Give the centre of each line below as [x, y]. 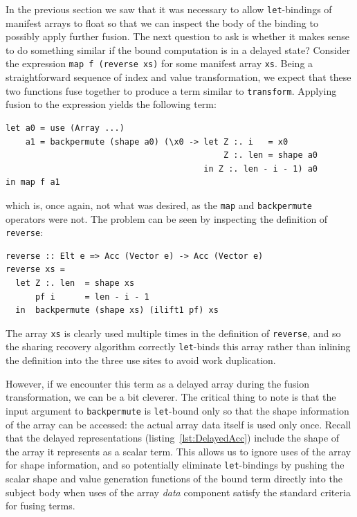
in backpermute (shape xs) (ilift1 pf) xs [117, 310]
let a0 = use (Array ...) [65, 128]
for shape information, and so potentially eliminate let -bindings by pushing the [175, 465]
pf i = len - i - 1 [92, 297]
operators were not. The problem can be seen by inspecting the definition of [167, 218]
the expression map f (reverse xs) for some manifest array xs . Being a [159, 63]
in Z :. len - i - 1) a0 [261, 169]
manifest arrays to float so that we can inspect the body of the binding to [162, 22]
